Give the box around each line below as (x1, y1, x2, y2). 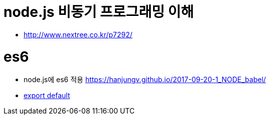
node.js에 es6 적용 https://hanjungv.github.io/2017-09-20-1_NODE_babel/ (24, 75, 266, 84)
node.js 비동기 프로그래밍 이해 (4, 3, 194, 20)
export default (24, 91, 70, 100)
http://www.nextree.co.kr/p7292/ (24, 30, 132, 39)
